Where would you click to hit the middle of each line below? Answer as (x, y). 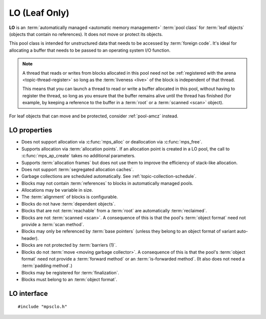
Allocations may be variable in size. (57, 190)
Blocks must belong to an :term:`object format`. (69, 280)
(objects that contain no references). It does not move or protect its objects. (86, 34)
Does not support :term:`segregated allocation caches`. (78, 169)
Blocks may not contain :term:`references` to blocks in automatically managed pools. (107, 183)
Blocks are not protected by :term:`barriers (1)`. (69, 245)
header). (30, 238)
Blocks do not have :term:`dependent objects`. (68, 203)
